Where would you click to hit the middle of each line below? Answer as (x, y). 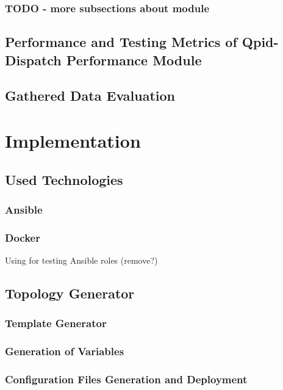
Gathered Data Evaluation (90, 96)
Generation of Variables (65, 351)
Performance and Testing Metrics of (121, 42)
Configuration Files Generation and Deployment (126, 379)
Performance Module (134, 60)
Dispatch (33, 60)
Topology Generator (70, 293)
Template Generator (56, 323)
